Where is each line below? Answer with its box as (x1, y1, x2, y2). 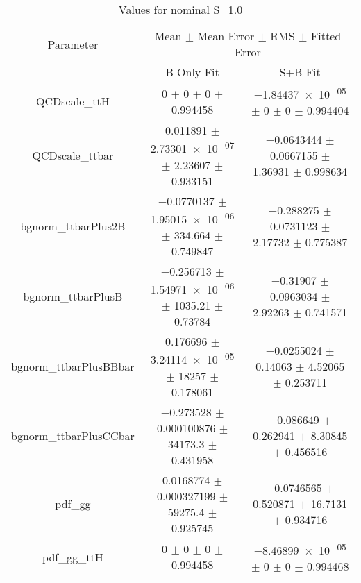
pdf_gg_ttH (42, 548, 103, 565)
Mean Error (197, 28, 255, 44)
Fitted (310, 28, 342, 44)
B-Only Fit (165, 64, 219, 80)
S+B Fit (279, 64, 321, 80)
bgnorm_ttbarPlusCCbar (11, 428, 135, 444)
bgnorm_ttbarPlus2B (20, 217, 126, 234)
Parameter (47, 35, 99, 52)
